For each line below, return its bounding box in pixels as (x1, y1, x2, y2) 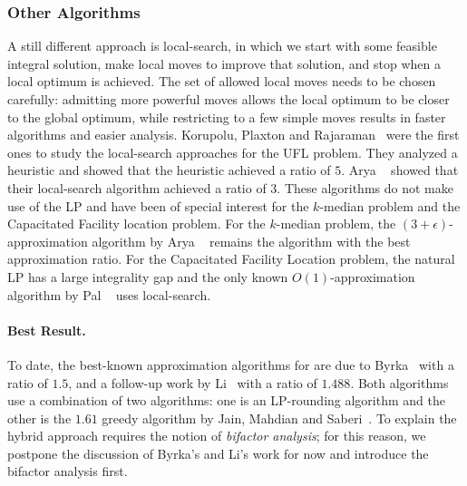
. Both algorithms (350, 373, 449, 392)
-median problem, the (276, 214, 396, 233)
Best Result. (7, 320, 86, 339)
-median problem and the (319, 196, 461, 215)
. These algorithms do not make (277, 178, 453, 197)
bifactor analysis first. (7, 462, 128, 481)
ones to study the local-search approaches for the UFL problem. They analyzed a (7, 142, 458, 161)
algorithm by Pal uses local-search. (7, 285, 211, 304)
